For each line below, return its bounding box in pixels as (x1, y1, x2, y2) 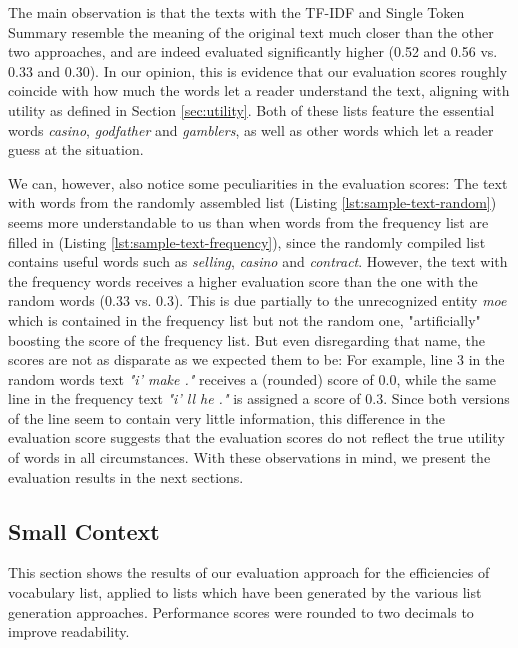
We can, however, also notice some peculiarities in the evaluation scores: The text (8, 172, 508, 193)
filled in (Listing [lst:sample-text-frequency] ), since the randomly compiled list (8, 231, 486, 252)
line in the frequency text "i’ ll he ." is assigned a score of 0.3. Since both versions (8, 388, 510, 409)
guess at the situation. (8, 139, 144, 160)
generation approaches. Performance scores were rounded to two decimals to (8, 601, 474, 622)
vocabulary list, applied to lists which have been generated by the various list (8, 582, 482, 603)
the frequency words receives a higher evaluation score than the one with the (8, 270, 478, 291)
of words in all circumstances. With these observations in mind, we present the (8, 447, 491, 468)
